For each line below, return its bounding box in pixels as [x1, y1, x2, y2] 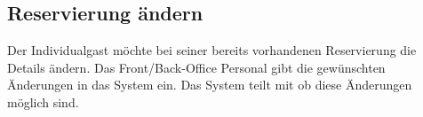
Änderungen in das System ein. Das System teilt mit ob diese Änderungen [7, 75, 412, 94]
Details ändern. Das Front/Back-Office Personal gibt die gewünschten [7, 58, 386, 76]
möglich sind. [7, 92, 79, 111]
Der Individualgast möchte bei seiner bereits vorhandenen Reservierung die [7, 41, 417, 59]
